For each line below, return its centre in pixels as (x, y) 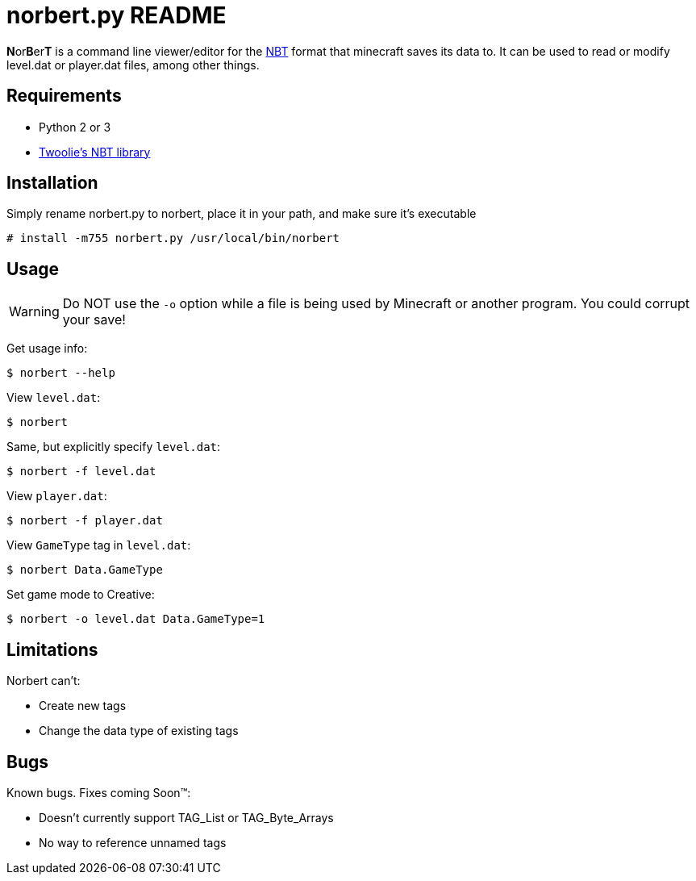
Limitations (52, 649)
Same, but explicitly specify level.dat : (114, 447)
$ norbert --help (61, 373)
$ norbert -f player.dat (85, 521)
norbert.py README (117, 15)
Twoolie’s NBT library (95, 152)
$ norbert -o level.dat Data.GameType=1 (136, 619)
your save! (94, 320)
